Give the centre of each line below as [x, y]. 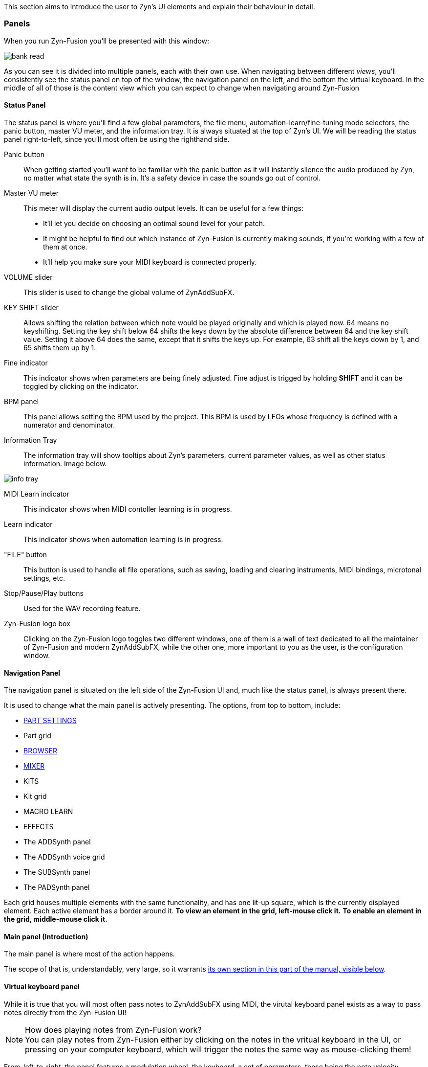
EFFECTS [39, 827]
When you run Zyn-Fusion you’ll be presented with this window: [107, 41]
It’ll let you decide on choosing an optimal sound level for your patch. [154, 223]
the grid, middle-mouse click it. [56, 919]
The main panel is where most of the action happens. [89, 954]
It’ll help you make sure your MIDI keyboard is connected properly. [150, 262]
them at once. [65, 247]
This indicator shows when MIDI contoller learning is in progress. [128, 509]
